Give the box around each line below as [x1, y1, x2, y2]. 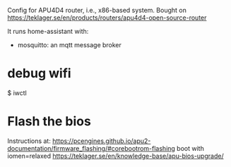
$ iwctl [7, 88, 27, 97]
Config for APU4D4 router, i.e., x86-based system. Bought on [7, 6, 187, 14]
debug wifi [7, 66, 72, 82]
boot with [176, 144, 205, 152]
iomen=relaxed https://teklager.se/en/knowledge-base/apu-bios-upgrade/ [7, 151, 224, 160]
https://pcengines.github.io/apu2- [52, 137, 151, 145]
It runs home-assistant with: [7, 27, 89, 35]
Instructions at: [7, 137, 51, 145]
